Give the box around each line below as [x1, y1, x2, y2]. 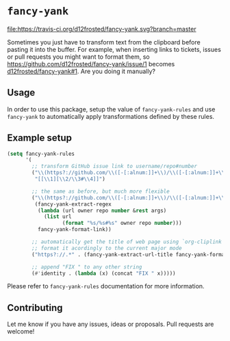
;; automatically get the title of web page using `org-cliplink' [31, 238, 225, 245]
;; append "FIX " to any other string [31, 263, 142, 271]
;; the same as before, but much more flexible [31, 188, 170, 195]
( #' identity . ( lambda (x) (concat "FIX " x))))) [31, 270, 176, 277]
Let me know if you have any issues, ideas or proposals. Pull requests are [7, 320, 214, 329]
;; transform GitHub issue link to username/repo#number [31, 163, 197, 170]
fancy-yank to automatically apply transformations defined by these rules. [7, 112, 214, 120]
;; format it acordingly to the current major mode [31, 245, 183, 251]
